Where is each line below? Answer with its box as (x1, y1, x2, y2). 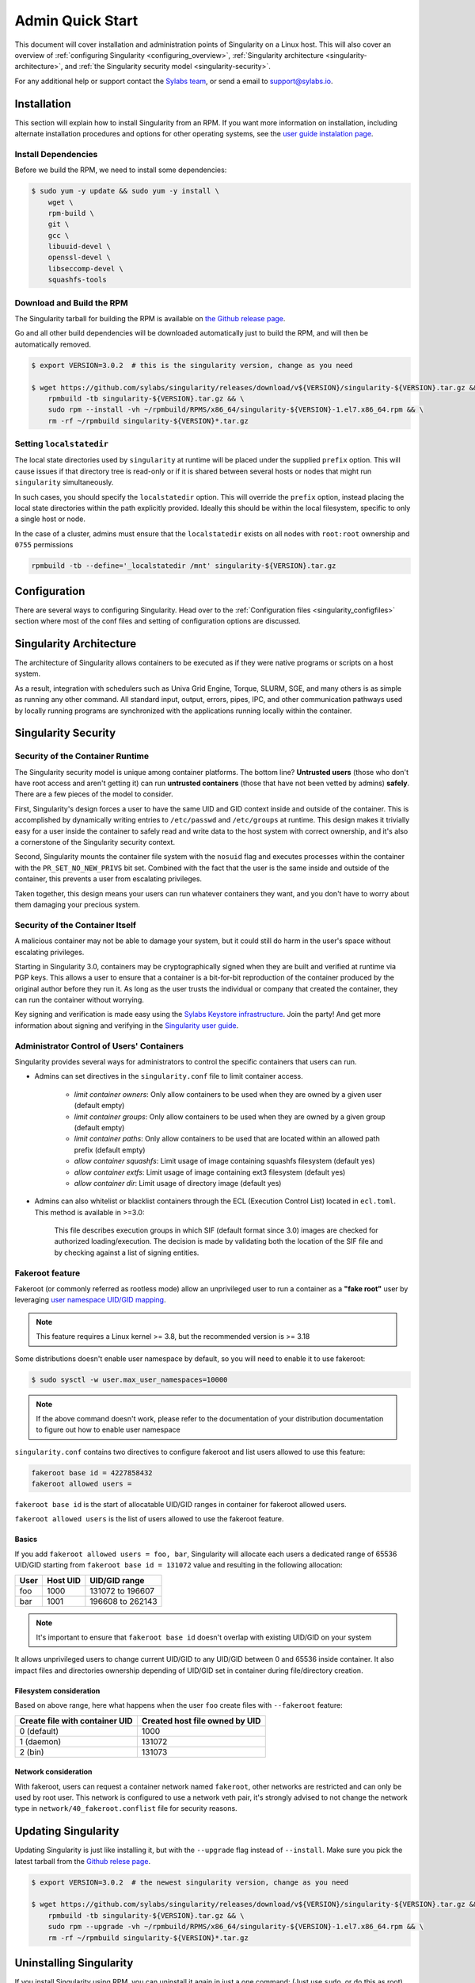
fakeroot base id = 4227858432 (31, 1468, 154, 1477)
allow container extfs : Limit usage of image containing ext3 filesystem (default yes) (74, 1167, 346, 1177)
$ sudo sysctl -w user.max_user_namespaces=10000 (31, 1375, 228, 1384)
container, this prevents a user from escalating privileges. (14, 874, 202, 884)
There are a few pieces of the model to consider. (14, 789, 173, 799)
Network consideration (14, 1767, 93, 1777)
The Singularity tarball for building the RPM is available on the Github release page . (14, 314, 286, 323)
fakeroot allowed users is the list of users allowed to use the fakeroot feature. (14, 1514, 284, 1524)
